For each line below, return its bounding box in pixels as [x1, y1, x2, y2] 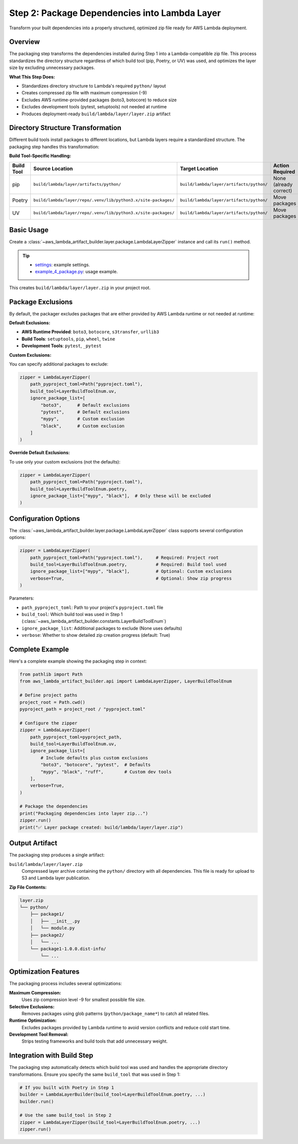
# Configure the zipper [19, 720, 78, 726]
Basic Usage [9, 226, 49, 234]
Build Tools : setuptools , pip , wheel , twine [21, 336, 115, 342]
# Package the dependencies [19, 804, 88, 809]
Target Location [180, 165, 219, 172]
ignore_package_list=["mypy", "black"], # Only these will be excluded [30, 493, 211, 499]
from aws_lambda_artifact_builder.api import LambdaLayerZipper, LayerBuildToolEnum [19, 679, 232, 684]
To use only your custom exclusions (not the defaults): [9, 458, 121, 464]
